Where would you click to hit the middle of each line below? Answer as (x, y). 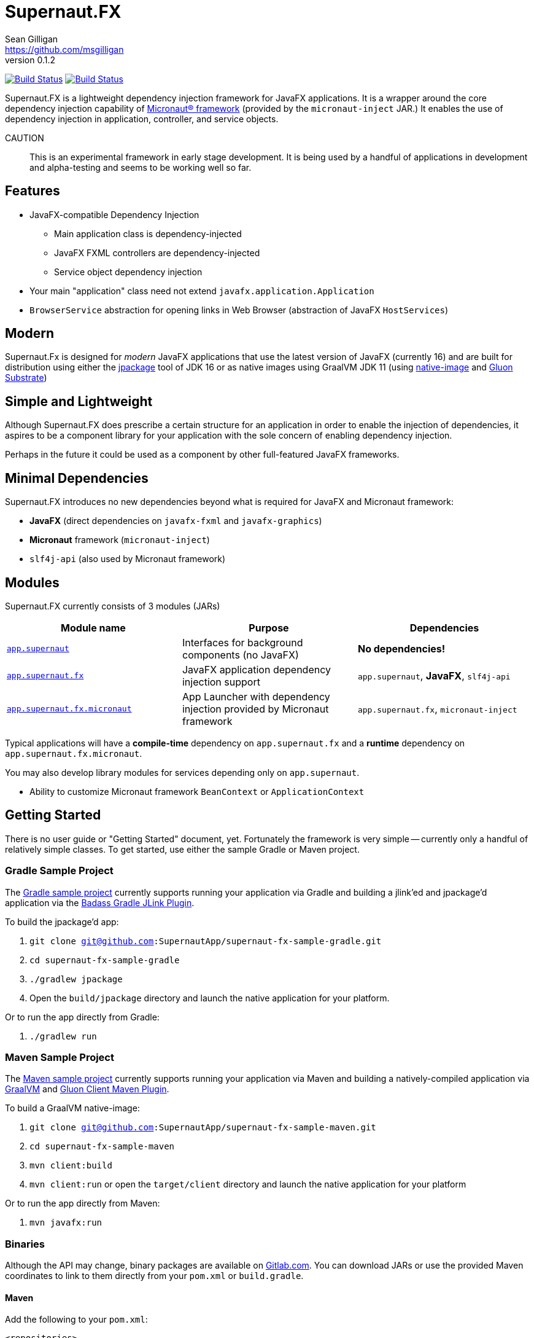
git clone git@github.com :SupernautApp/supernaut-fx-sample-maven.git (203, 1128)
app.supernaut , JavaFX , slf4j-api (434, 675)
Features (33, 191)
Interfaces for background (242, 642)
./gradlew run (63, 1036)
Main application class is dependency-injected (148, 233)
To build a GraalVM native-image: (72, 1108)
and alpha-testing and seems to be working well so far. (141, 167)
